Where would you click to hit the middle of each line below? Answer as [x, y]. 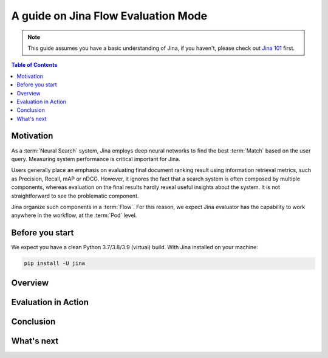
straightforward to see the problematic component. [75, 196]
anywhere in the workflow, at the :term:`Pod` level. [74, 215]
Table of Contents [34, 65]
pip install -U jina [54, 263]
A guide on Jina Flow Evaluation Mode [109, 16]
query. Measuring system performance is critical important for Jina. [96, 159]
